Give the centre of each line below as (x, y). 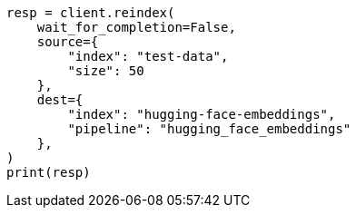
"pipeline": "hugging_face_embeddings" (209, 129)
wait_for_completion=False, (136, 27)
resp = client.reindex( (91, 13)
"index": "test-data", (148, 56)
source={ (68, 42)
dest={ (60, 100)
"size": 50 (106, 71)
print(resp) (49, 172)
